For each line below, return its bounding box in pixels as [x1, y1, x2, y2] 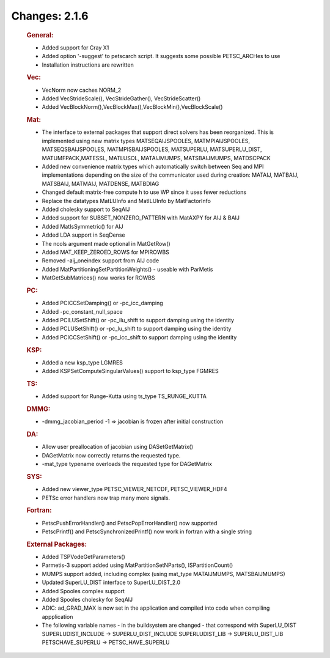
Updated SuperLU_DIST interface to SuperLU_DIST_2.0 [42, 579, 181, 586]
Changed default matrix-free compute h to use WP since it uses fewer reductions [42, 188, 247, 196]
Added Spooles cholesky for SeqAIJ [42, 596, 133, 603]
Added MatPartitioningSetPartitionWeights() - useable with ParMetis [42, 265, 213, 273]
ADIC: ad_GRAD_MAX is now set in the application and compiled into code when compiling [42, 604, 270, 612]
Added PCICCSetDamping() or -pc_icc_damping [42, 300, 163, 307]
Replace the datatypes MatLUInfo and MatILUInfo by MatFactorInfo [42, 197, 211, 204]
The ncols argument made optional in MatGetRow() [42, 240, 170, 247]
